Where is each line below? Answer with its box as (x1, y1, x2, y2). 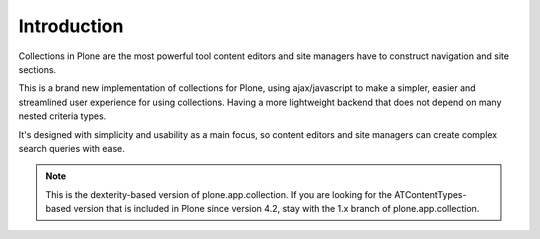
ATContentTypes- (393, 188, 467, 200)
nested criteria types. (18, 110, 107, 122)
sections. (18, 63, 57, 75)
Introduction (18, 15, 124, 37)
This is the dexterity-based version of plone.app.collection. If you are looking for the (45, 188, 392, 200)
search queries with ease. (18, 142, 125, 154)
